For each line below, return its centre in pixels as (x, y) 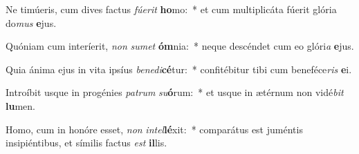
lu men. (20, 105)
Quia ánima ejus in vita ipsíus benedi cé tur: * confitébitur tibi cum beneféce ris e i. (179, 69)
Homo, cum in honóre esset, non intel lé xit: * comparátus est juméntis (154, 129)
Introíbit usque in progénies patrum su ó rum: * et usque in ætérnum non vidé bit (175, 92)
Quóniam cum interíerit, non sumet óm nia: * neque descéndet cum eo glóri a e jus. (180, 46)
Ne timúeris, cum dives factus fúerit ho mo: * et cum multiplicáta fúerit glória (171, 9)
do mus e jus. (31, 22)
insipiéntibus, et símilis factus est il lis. (86, 143)
